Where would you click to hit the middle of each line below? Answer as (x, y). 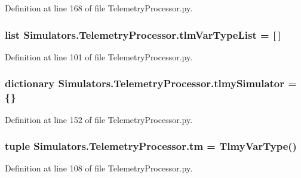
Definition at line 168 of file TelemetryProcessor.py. (99, 8)
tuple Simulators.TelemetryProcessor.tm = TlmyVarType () (151, 146)
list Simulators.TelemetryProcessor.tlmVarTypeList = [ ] (143, 34)
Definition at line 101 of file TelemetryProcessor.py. (99, 56)
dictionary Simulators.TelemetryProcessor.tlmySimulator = (151, 83)
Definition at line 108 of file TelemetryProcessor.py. (99, 168)
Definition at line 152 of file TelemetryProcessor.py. (99, 119)
